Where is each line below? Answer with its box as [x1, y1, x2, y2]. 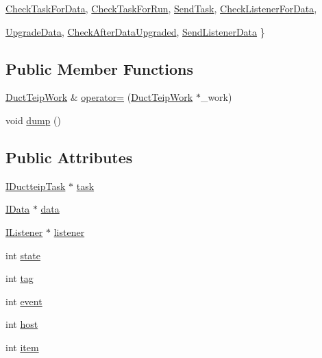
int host [5, 317, 38, 331]
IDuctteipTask [5, 178, 66, 193]
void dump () [5, 112, 61, 127]
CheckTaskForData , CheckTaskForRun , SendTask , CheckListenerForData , [5, 1, 317, 15]
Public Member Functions [5, 58, 193, 79]
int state [5, 248, 41, 262]
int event [5, 294, 42, 308]
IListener [5, 224, 43, 239]
